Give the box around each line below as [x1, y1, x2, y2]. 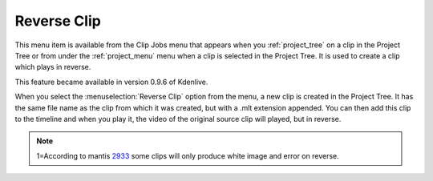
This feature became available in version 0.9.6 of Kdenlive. [14, 77, 208, 86]
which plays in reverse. [14, 62, 91, 72]
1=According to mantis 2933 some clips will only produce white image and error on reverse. [36, 151, 340, 160]
